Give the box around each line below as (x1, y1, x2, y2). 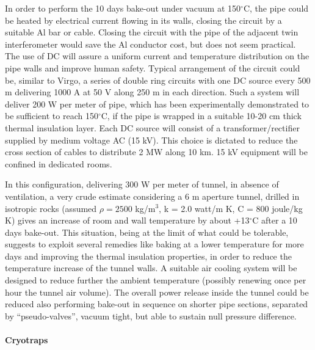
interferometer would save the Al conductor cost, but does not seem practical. (5, 37, 296, 50)
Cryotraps (5, 334, 48, 346)
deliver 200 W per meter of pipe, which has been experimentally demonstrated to (5, 97, 310, 110)
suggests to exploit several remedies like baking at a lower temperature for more (5, 238, 304, 250)
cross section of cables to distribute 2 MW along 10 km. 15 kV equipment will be (5, 145, 308, 158)
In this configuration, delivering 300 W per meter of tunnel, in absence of (5, 178, 279, 191)
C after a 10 (252, 214, 297, 227)
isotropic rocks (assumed (5, 202, 97, 214)
